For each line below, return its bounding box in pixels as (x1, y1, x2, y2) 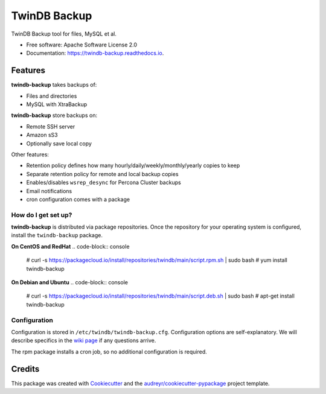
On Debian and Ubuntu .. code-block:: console (11, 279, 128, 286)
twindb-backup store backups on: (11, 112, 98, 119)
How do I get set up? (11, 211, 72, 219)
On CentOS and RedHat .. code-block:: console (11, 243, 130, 250)
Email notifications (26, 187, 72, 194)
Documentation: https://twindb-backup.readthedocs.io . (26, 49, 164, 57)
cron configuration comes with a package (26, 195, 130, 203)
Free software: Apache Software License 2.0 (26, 41, 138, 48)
